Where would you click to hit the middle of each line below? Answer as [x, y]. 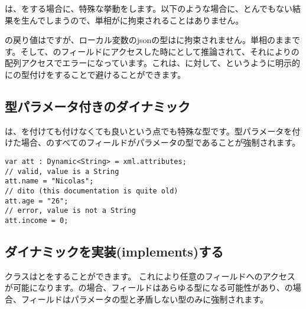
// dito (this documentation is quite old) [92, 191]
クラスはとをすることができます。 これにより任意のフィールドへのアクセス [150, 276]
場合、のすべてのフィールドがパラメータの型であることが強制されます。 [161, 142]
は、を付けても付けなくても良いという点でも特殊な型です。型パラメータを [149, 131]
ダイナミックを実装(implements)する [114, 251]
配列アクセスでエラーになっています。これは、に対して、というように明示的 [153, 63]
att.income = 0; [37, 220]
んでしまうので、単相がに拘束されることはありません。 [136, 20]
